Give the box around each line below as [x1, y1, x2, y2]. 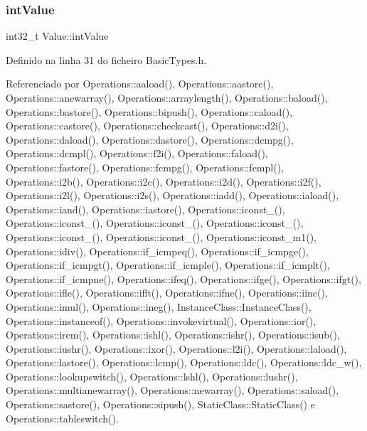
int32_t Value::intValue [6, 28, 109, 43]
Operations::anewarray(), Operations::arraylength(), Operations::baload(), [6, 90, 328, 105]
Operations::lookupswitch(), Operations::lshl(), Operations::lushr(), [6, 368, 298, 383]
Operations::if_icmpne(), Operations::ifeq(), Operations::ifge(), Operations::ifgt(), [6, 271, 361, 286]
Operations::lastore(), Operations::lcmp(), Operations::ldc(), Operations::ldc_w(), [6, 355, 362, 370]
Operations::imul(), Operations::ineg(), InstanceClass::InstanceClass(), [6, 299, 312, 314]
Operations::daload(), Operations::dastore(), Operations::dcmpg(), [6, 132, 294, 147]
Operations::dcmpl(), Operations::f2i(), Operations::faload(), [6, 146, 268, 161]
